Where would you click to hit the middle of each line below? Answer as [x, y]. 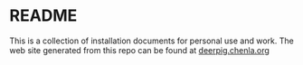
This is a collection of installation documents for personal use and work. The [151, 41]
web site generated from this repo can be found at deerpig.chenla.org [139, 50]
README [43, 16]
